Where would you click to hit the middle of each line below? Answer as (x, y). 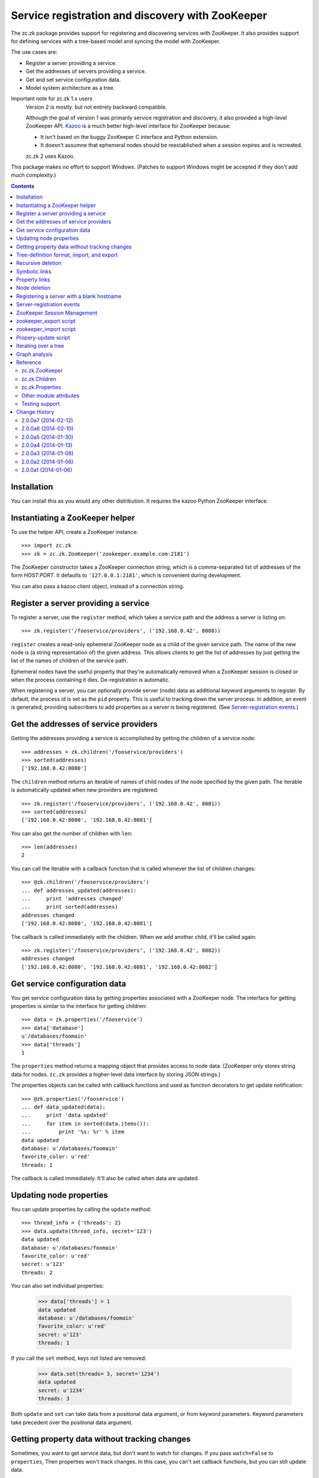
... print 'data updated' (65, 1115)
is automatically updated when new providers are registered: (85, 790)
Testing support (41, 403)
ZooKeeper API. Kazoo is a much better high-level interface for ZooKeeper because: (128, 126)
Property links (33, 280)
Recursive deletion (39, 263)
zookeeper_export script (46, 321)
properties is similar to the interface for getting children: (79, 1006)
